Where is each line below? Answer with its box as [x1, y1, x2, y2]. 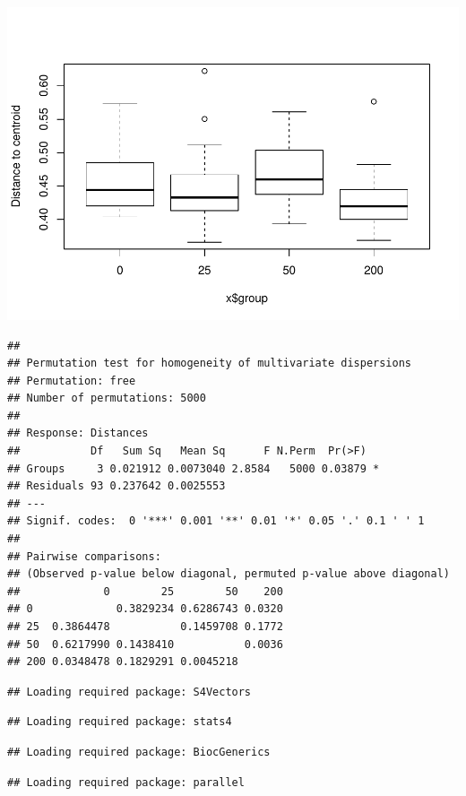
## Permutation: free [7, 374, 136, 387]
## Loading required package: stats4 [7, 715, 232, 729]
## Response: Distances [7, 427, 149, 440]
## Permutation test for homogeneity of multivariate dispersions [7, 357, 412, 370]
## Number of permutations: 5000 [7, 392, 206, 405]
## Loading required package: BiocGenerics [7, 745, 271, 758]
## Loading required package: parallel [7, 775, 245, 789]
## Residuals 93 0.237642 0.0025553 [7, 480, 226, 493]
